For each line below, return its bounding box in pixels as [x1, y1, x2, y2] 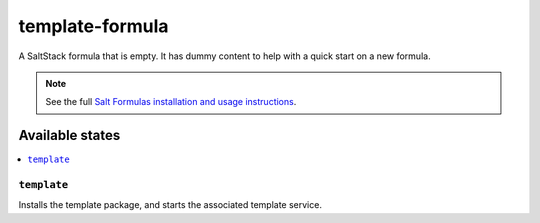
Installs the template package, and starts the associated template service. [18, 199, 322, 211]
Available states [18, 127, 121, 144]
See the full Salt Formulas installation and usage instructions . [45, 96, 297, 108]
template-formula [18, 15, 169, 37]
